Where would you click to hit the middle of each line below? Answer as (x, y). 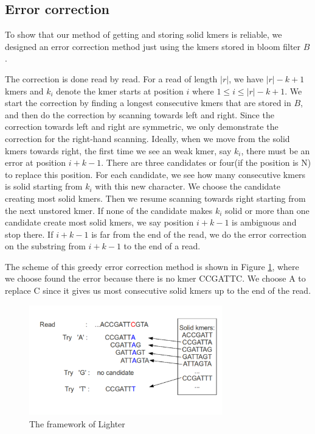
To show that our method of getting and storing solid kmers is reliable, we (144, 34)
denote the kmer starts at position (120, 91)
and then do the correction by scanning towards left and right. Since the (140, 114)
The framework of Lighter (77, 424)
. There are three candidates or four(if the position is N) (206, 162)
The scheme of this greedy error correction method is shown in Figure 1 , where (152, 266)
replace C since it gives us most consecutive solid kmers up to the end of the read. (158, 290)
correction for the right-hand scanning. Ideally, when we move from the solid (147, 138)
